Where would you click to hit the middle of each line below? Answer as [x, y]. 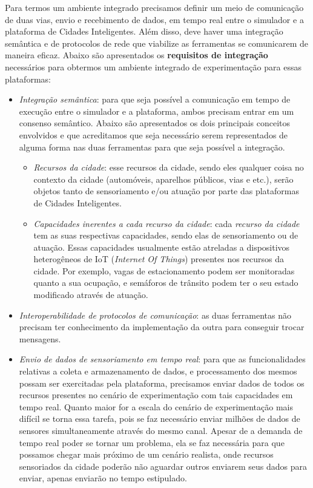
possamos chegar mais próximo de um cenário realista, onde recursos [146, 454]
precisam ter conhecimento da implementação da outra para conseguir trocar [162, 327]
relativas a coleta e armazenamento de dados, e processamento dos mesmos [158, 371]
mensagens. [40, 338]
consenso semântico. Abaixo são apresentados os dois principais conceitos [155, 123]
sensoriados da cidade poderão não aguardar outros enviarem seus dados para [163, 466]
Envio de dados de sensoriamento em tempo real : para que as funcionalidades [162, 359]
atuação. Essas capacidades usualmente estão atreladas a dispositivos [162, 247]
